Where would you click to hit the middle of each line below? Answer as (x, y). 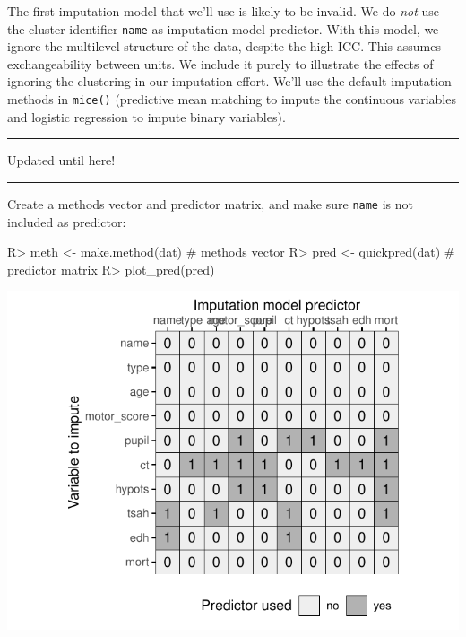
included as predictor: (67, 221)
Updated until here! (61, 160)
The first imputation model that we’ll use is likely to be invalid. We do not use (224, 11)
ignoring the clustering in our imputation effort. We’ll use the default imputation (229, 81)
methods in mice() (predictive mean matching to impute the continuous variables (232, 99)
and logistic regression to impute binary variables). (147, 116)
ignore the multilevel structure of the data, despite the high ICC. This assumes (224, 46)
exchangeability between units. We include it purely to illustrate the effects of (220, 63)
